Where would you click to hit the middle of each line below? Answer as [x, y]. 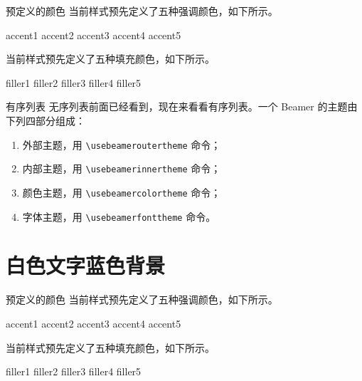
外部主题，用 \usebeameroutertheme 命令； [122, 144]
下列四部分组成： [46, 120]
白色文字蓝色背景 [86, 265]
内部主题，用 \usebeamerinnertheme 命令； [122, 168]
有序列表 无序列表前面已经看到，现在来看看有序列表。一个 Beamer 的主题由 [182, 106]
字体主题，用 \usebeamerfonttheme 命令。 [119, 216]
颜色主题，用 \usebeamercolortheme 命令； [122, 192]
